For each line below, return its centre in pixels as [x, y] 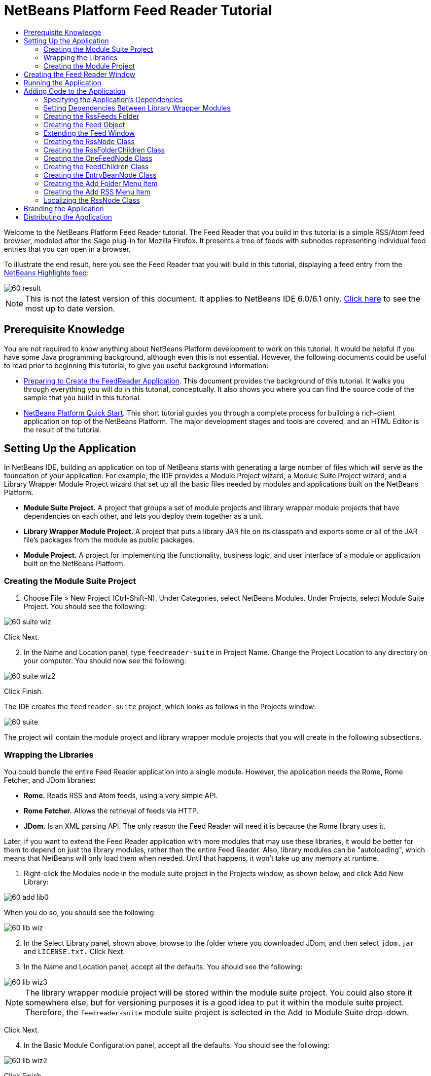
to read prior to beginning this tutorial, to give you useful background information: [136, 365]
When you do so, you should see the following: [80, 912]
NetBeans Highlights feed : [46, 272]
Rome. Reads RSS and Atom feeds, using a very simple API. [121, 795]
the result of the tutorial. [63, 429]
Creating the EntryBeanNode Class [100, 175]
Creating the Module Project [89, 66]
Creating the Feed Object [84, 124]
